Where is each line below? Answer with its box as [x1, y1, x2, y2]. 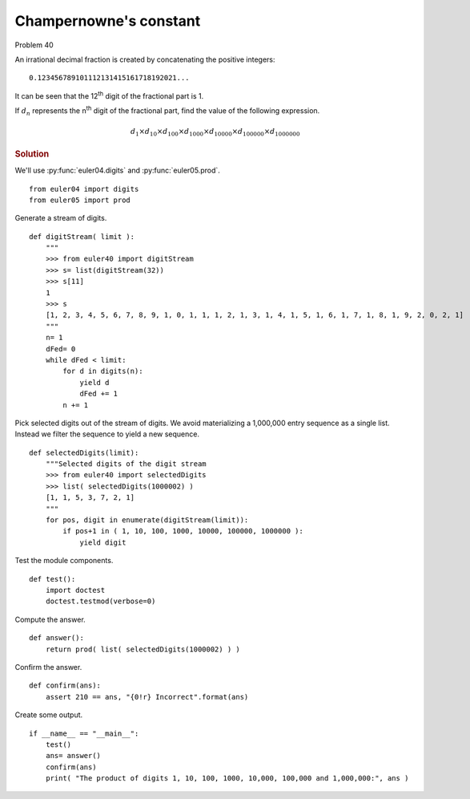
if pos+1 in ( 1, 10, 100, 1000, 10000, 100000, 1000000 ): [62, 526, 303, 536]
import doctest [45, 586, 106, 594]
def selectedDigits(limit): [29, 448, 139, 457]
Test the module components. [14, 556, 114, 566]
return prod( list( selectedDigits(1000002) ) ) [45, 644, 240, 654]
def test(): [29, 574, 76, 583]
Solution [14, 148, 50, 160]
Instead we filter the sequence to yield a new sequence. [14, 429, 200, 439]
